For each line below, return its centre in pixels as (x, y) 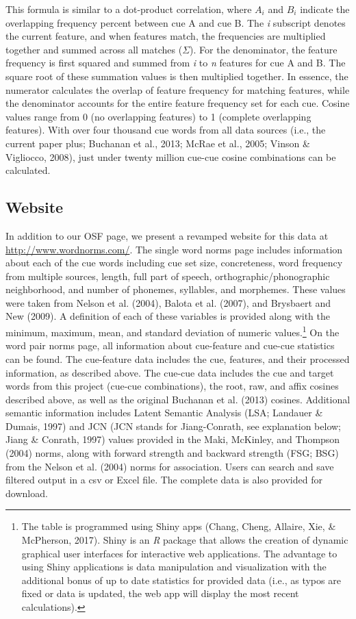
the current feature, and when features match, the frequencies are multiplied (166, 36)
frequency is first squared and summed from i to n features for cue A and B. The (176, 63)
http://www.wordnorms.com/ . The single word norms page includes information (174, 249)
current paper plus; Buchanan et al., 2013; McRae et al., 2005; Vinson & (158, 143)
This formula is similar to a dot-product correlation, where (129, 9)
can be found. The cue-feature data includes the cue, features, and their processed (178, 358)
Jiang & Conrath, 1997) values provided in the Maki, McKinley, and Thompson (173, 439)
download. (27, 493)
